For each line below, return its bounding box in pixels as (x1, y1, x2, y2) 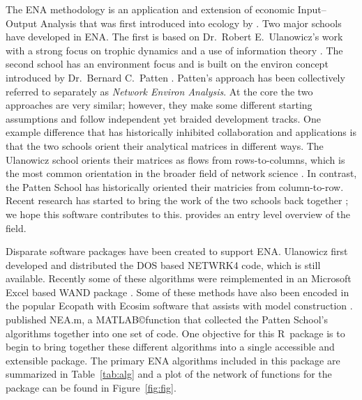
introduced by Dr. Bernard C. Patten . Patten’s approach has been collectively (6, 70, 345, 84)
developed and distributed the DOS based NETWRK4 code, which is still (6, 257, 321, 272)
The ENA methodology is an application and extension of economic (6, 2, 295, 16)
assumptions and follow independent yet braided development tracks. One (6, 111, 321, 125)
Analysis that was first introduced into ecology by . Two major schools (40, 15, 342, 30)
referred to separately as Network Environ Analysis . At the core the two (6, 84, 313, 98)
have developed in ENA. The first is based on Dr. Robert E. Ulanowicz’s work (6, 29, 343, 44)
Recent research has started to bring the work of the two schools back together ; (6, 193, 349, 208)
